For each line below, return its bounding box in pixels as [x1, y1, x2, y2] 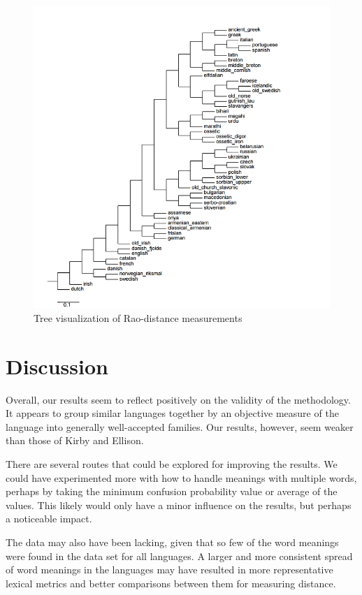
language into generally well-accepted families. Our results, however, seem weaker [6, 419, 354, 434]
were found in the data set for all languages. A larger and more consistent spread [6, 548, 353, 563]
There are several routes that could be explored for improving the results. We [6, 456, 338, 471]
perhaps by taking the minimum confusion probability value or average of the [6, 484, 338, 499]
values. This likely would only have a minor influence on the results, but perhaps [6, 497, 352, 512]
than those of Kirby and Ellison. [6, 433, 144, 448]
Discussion [6, 351, 108, 380]
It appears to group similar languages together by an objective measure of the [6, 406, 339, 420]
